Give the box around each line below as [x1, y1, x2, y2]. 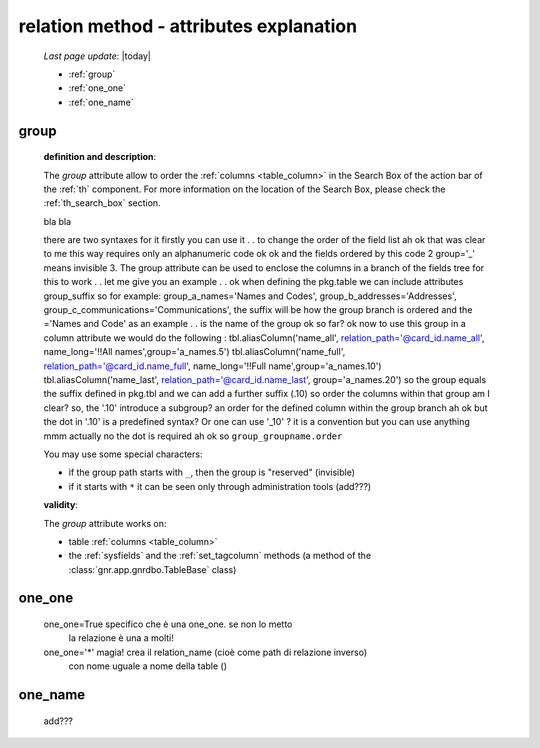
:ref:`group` [68, 68, 116, 80]
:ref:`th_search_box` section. [43, 197, 161, 209]
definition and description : [43, 151, 157, 163]
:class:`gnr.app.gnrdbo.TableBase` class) [68, 563, 237, 575]
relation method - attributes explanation [18, 15, 358, 37]
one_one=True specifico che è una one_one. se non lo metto [43, 618, 293, 630]
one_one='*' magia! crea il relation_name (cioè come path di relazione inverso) [43, 646, 368, 658]
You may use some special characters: [43, 448, 203, 460]
